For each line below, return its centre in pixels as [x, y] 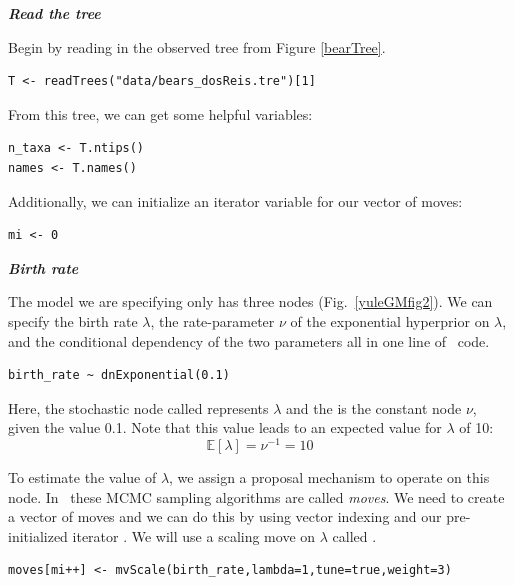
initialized [38, 535]
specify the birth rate [73, 320]
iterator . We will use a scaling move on [194, 535]
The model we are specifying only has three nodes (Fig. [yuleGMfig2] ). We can [250, 301]
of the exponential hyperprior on [390, 320]
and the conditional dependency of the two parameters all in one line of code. [249, 340]
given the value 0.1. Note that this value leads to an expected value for [225, 427]
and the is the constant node [374, 407]
